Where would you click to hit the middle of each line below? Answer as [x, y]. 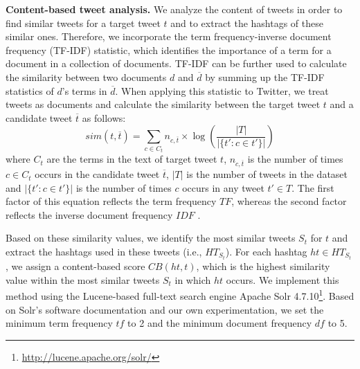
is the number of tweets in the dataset [267, 174]
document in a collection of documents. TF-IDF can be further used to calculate [176, 63]
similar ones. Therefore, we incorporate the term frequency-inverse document [169, 36]
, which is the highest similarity [263, 266]
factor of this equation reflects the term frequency [111, 201]
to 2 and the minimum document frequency [220, 323]
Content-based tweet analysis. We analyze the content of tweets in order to [174, 9]
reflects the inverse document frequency [89, 214]
